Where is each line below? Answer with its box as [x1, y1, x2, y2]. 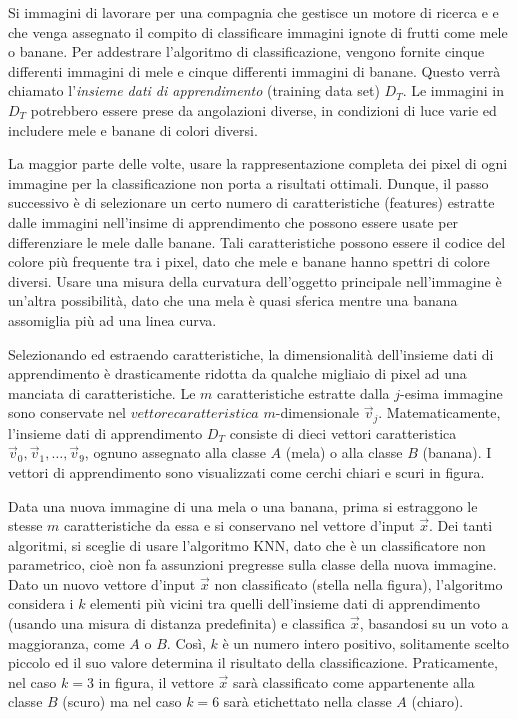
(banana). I [422, 442, 492, 463]
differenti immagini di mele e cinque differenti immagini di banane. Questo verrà [8, 60, 501, 81]
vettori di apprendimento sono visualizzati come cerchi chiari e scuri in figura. [8, 461, 485, 482]
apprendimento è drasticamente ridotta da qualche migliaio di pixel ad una [8, 363, 467, 384]
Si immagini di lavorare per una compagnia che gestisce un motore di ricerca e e [8, 2, 499, 22]
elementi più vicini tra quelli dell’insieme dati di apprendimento [90, 593, 480, 614]
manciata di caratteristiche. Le [8, 382, 196, 403]
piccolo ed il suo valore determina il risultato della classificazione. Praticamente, [8, 652, 498, 673]
